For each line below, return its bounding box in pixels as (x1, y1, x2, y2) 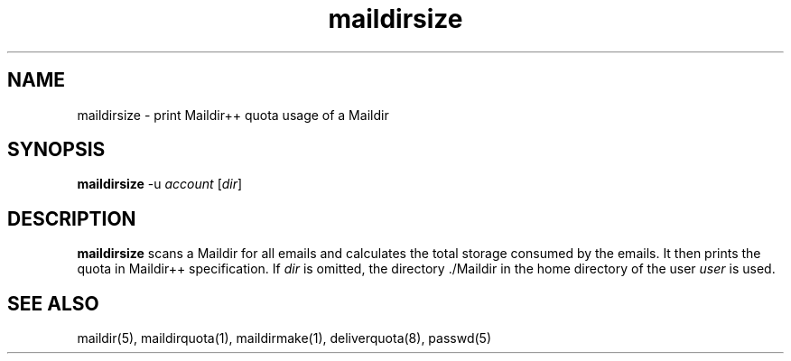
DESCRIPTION (7, 207, 136, 230)
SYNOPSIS (7, 138, 106, 162)
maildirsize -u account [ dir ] (77, 176, 243, 192)
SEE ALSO (7, 292, 99, 315)
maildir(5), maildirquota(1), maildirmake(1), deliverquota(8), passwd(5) (77, 330, 492, 347)
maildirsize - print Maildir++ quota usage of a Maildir (77, 106, 389, 123)
